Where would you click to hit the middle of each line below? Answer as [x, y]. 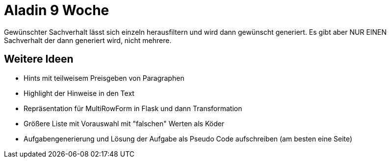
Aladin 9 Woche [57, 10]
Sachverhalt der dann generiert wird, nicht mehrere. [88, 40]
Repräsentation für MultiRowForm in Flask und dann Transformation [133, 108]
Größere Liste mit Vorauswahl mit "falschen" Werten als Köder [124, 123]
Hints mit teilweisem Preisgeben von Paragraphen [104, 78]
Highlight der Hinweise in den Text [79, 93]
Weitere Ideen [39, 59]
